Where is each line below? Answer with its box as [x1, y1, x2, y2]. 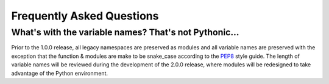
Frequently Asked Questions [11, 9, 159, 23]
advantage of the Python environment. [11, 69, 108, 77]
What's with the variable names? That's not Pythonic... [11, 27, 239, 38]
